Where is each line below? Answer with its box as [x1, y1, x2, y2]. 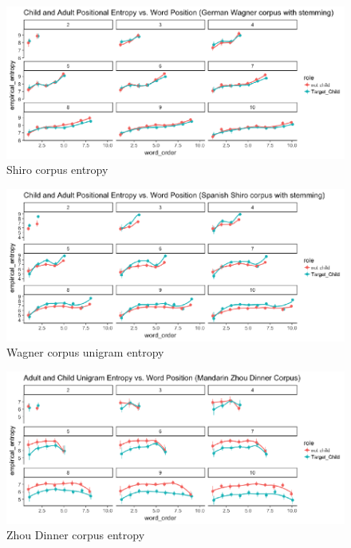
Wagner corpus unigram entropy [6, 344, 164, 361]
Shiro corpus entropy [6, 161, 108, 178]
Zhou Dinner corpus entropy [6, 526, 145, 543]
